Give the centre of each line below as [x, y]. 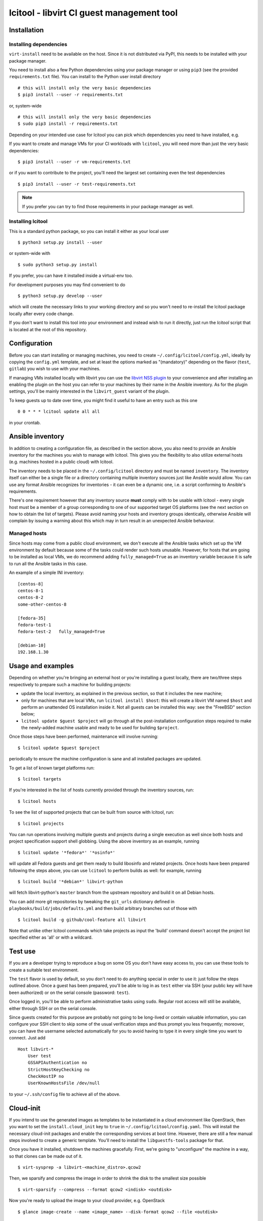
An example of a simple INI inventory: [47, 573]
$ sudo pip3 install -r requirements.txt [68, 124]
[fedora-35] [32, 618]
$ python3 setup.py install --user [60, 242]
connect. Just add [27, 1038]
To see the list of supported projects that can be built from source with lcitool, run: [92, 812]
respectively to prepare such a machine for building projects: [70, 684]
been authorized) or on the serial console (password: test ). [69, 992]
